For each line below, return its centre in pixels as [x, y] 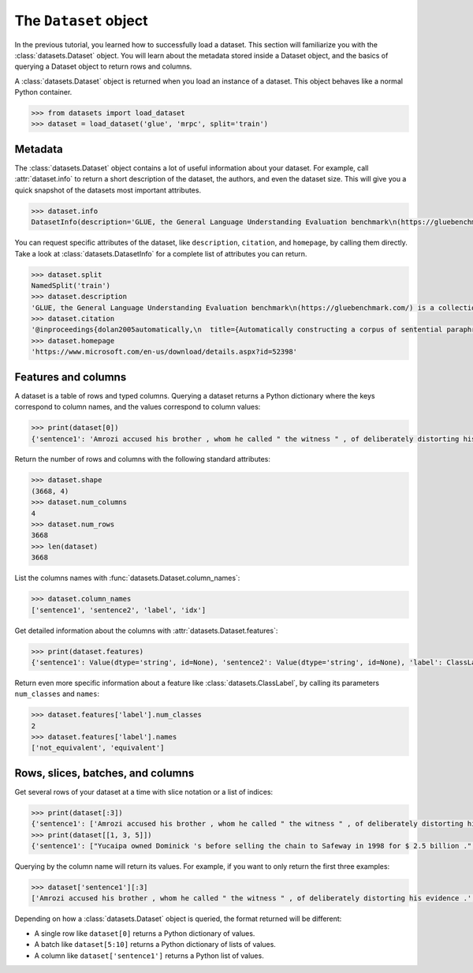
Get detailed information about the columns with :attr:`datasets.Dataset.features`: [146, 631]
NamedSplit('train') [71, 285]
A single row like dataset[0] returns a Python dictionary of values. [145, 933]
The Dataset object [81, 21]
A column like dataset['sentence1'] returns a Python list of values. [149, 956]
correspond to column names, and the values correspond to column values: [138, 407]
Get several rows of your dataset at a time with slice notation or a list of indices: [144, 791]
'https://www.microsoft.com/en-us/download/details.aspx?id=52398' [164, 352]
